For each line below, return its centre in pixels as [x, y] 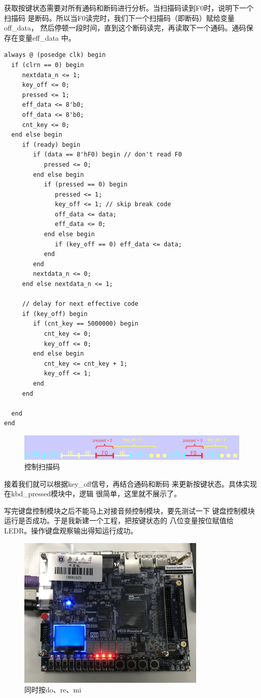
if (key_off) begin [55, 314]
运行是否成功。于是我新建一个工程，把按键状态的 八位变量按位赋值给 [119, 520]
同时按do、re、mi [53, 690]
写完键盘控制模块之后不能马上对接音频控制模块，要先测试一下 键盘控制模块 [129, 510]
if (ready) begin [51, 145]
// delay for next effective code [80, 304]
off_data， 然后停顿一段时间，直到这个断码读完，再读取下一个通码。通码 [125, 28]
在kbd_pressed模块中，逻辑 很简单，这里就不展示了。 [93, 494]
